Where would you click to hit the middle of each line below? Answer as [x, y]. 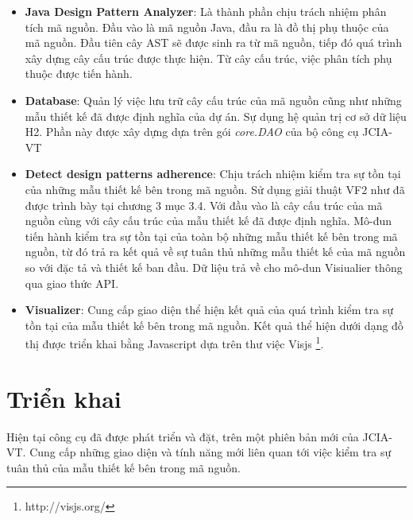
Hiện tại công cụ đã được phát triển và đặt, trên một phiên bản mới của [183, 436]
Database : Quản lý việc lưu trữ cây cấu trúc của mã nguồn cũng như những [213, 100]
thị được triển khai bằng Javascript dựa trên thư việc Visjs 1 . [174, 342]
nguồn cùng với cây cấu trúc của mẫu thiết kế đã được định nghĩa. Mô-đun [208, 221]
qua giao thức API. [72, 283]
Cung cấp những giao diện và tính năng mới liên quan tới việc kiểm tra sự [210, 452]
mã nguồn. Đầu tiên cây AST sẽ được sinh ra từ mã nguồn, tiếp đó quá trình [213, 43]
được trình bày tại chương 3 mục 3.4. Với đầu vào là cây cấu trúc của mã [204, 205]
